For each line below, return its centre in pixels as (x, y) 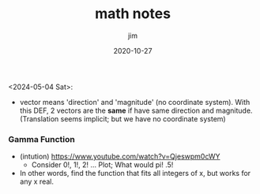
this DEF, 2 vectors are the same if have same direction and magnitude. (136, 110)
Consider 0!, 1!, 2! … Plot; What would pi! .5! (102, 165)
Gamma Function (41, 139)
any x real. (36, 181)
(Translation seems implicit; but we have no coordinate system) (123, 118)
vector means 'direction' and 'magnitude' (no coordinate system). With (135, 102)
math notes (133, 14)
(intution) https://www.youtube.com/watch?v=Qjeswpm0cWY (120, 157)
